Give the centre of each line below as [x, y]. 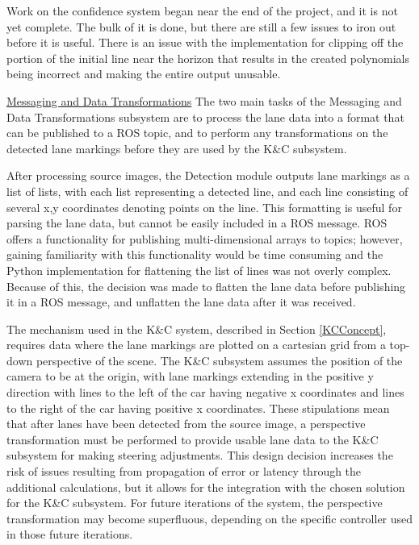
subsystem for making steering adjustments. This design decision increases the [200, 455]
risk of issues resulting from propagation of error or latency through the [184, 471]
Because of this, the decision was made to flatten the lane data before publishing [206, 286]
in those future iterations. [70, 534]
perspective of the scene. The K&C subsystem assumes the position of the [219, 360]
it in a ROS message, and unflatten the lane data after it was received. [181, 302]
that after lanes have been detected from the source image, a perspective [186, 424]
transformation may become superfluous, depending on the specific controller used [210, 518]
